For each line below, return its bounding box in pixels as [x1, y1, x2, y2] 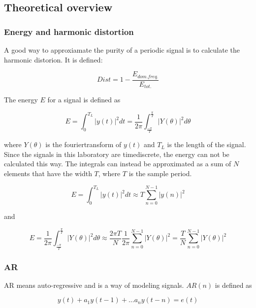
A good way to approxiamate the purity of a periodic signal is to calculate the [4, 45, 240, 55]
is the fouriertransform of [45, 139, 122, 150]
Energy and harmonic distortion [4, 25, 134, 37]
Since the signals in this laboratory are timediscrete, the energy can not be [4, 149, 229, 159]
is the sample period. [128, 168, 192, 179]
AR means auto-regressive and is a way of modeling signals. [4, 279, 184, 290]
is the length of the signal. [167, 139, 246, 150]
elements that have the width [4, 168, 92, 179]
